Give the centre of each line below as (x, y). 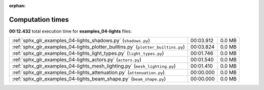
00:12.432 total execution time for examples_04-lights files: (70, 31)
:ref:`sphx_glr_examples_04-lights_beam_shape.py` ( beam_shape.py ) (89, 79)
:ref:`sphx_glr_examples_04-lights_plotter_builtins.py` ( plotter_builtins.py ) (99, 47)
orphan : (17, 6)
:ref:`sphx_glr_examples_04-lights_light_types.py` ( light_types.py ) (88, 54)
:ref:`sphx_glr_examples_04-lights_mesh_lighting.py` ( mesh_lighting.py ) (94, 66)
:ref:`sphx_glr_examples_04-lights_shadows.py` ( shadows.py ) (81, 40)
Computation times (39, 19)
